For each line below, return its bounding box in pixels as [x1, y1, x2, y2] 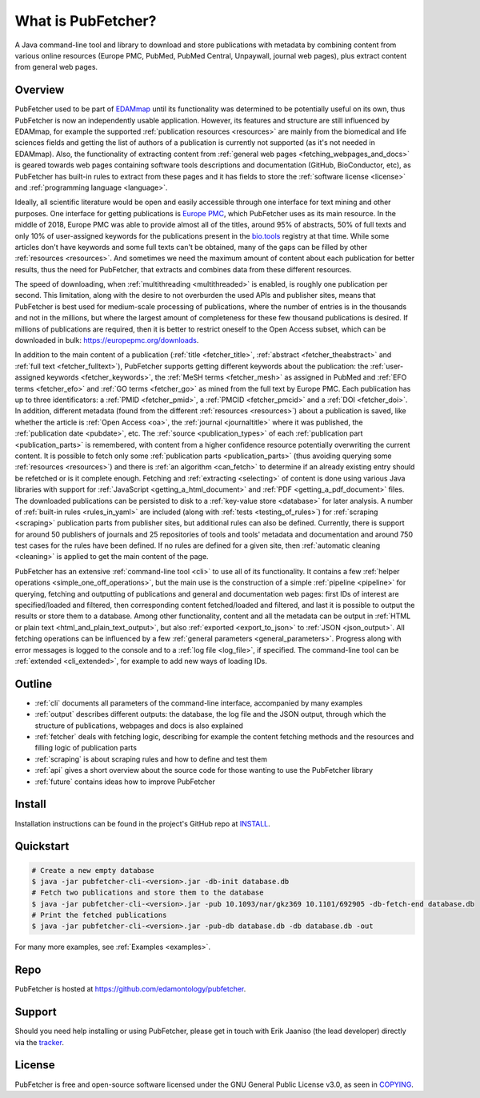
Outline [14, 677, 52, 690]
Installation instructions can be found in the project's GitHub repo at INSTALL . [14, 818, 271, 828]
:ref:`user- [370, 361, 404, 371]
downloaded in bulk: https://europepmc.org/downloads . [14, 336, 199, 345]
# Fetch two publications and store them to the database [31, 888, 264, 897]
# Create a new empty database [31, 866, 155, 875]
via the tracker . [14, 1037, 64, 1047]
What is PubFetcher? [14, 12, 157, 30]
